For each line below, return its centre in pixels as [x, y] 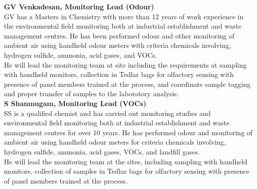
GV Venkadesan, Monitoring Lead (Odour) [79, 6]
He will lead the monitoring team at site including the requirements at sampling [125, 64]
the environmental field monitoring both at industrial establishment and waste [123, 26]
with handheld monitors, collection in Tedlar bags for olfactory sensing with [119, 74]
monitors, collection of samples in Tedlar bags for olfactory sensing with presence [127, 171]
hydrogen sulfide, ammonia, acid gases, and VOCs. [81, 55]
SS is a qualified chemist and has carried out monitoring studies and [107, 113]
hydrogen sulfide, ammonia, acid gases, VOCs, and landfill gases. [102, 151]
